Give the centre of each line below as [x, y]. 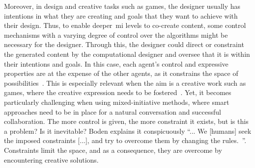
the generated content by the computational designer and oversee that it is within [127, 54]
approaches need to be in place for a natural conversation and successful [113, 111]
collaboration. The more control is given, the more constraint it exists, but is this [126, 121]
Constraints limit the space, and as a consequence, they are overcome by [113, 150]
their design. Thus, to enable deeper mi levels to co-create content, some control [125, 25]
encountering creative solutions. [51, 159]
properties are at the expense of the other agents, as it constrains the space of [121, 73]
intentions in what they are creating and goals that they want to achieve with [121, 15]
